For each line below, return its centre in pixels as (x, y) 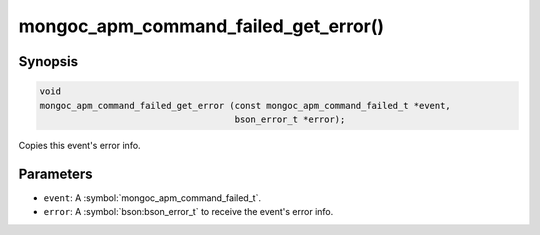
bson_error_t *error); (290, 119)
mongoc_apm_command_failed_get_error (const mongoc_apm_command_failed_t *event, (245, 105)
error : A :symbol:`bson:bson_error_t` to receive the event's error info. (188, 212)
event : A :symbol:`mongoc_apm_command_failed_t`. (152, 197)
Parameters (55, 173)
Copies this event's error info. (79, 145)
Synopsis (48, 61)
